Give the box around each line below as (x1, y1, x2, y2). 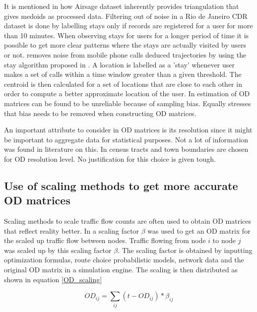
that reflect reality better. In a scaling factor (4, 225, 139, 236)
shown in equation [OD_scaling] (4, 274, 102, 284)
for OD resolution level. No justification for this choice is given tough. (4, 153, 216, 164)
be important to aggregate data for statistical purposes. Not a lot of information (4, 134, 249, 144)
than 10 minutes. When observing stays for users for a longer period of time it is (4, 30, 249, 40)
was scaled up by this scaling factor (4, 245, 112, 255)
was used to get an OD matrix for (147, 225, 251, 236)
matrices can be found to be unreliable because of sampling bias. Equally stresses (4, 98, 251, 108)
